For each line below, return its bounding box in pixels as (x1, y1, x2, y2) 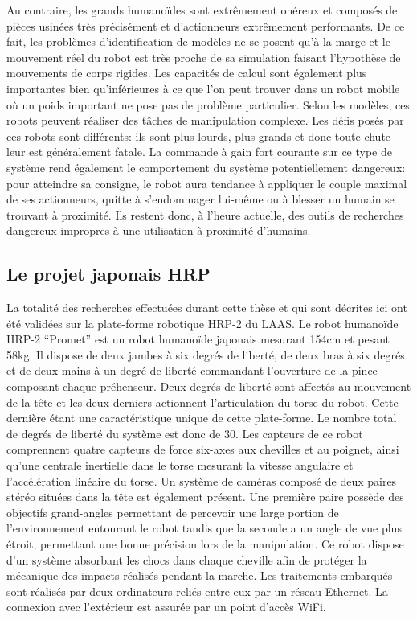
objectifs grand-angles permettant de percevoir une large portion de (6, 503, 339, 520)
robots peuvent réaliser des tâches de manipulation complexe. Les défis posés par (6, 112, 404, 129)
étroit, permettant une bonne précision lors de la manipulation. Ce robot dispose (6, 536, 404, 552)
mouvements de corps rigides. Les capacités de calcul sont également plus (6, 64, 367, 81)
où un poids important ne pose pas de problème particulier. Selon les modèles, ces (6, 96, 410, 113)
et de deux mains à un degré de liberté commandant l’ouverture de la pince (6, 362, 378, 379)
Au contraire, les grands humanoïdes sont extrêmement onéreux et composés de (6, 2, 398, 18)
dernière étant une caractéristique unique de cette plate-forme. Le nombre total (6, 409, 397, 426)
